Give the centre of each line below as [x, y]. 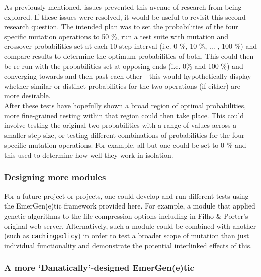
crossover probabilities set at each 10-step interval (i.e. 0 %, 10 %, [106, 46]
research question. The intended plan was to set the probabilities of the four [121, 26]
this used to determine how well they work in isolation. [89, 154]
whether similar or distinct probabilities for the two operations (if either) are [122, 85]
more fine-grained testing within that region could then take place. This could [124, 115]
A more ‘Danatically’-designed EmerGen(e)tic [99, 268]
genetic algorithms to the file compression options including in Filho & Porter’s [126, 215]
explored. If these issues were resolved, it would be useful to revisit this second [125, 16]
